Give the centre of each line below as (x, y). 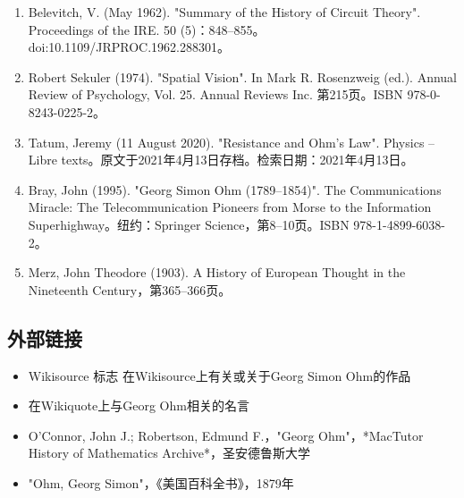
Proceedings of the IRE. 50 (102, 29)
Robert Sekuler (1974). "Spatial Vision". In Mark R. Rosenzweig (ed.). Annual (242, 76)
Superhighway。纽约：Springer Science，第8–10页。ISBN (189, 224)
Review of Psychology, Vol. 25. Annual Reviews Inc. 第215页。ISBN (215, 94)
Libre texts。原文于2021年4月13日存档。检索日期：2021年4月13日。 (221, 160)
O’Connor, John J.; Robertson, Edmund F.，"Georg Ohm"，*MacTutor (226, 435)
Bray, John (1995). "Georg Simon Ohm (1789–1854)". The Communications (235, 189)
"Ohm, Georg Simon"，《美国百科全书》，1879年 (161, 482)
